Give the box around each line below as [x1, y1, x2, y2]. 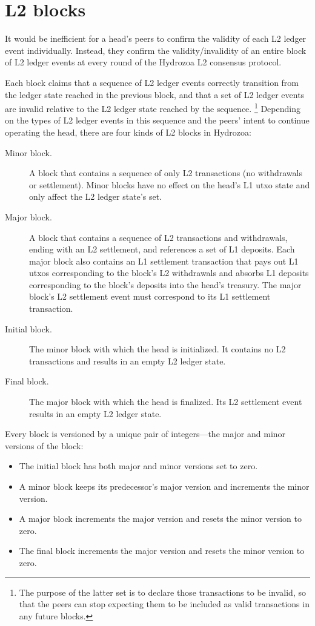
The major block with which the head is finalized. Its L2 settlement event [29, 395, 302, 408]
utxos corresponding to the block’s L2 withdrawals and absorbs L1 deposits [29, 266, 309, 279]
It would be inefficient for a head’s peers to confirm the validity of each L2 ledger [5, 32, 307, 45]
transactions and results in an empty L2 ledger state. [29, 354, 226, 367]
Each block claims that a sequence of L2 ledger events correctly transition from [5, 76, 299, 88]
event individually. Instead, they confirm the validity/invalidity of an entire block [5, 44, 307, 56]
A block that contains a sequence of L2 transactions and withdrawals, [29, 231, 288, 243]
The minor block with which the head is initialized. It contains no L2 [29, 343, 286, 355]
